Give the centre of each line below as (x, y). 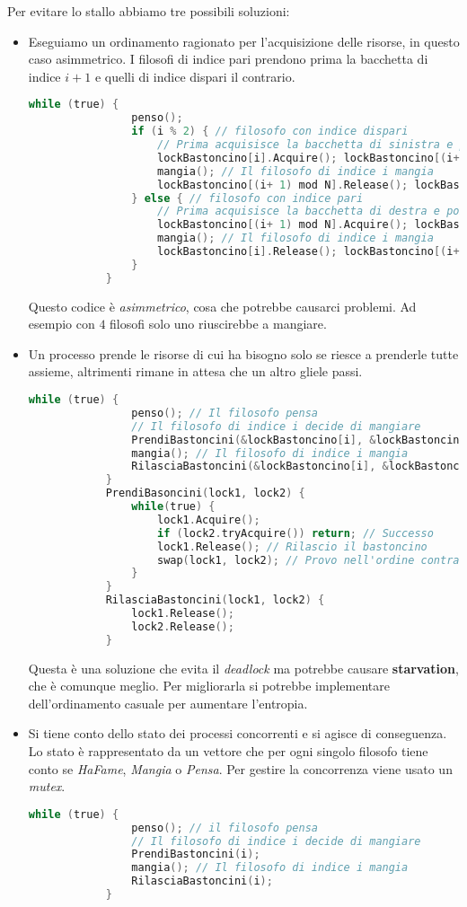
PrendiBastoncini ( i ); (196, 854)
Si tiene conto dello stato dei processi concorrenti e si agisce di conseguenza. (238, 733)
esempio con (62, 324)
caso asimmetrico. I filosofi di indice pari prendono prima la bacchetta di (228, 59)
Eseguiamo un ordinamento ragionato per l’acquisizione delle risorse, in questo (244, 41)
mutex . (47, 786)
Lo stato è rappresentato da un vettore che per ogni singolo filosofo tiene (228, 751)
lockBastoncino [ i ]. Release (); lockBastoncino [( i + (308, 251)
